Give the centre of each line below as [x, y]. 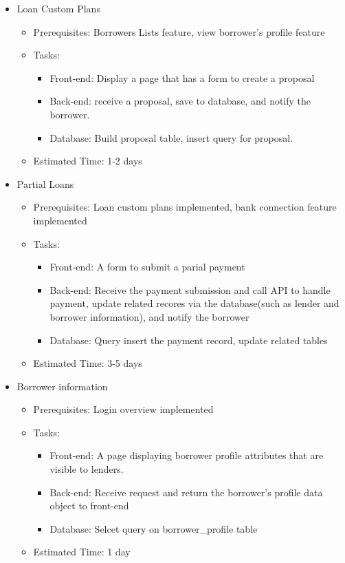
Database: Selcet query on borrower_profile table [154, 528]
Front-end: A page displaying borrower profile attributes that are [187, 455]
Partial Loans [45, 183]
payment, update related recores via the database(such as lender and [194, 303]
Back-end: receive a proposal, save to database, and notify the [180, 101]
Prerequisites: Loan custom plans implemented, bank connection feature [185, 207]
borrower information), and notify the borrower [149, 316]
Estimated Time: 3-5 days [88, 363]
